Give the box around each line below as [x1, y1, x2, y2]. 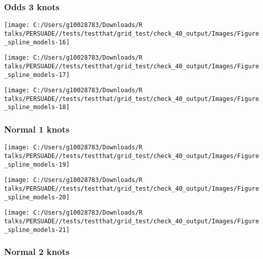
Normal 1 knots [4, 123, 70, 136]
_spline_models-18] [4, 103, 70, 111]
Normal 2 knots [4, 245, 70, 258]
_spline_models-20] [4, 193, 70, 201]
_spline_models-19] [4, 161, 70, 168]
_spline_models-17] [4, 71, 70, 79]
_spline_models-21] [4, 226, 70, 234]
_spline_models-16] [4, 38, 70, 46]
